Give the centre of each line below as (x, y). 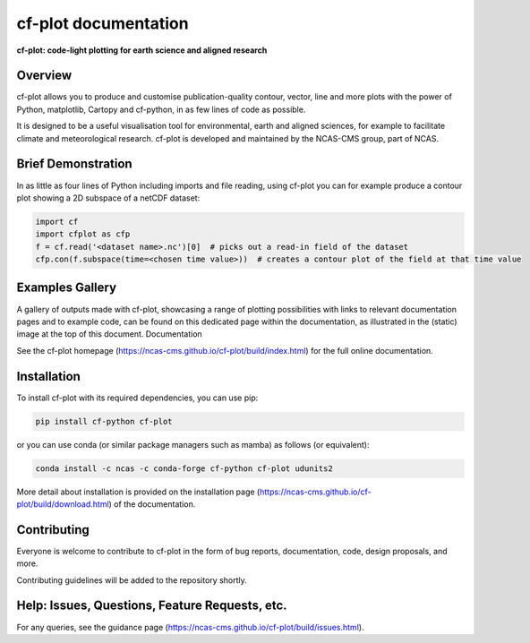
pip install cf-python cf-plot (104, 421)
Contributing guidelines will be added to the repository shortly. (132, 580)
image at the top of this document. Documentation (110, 334)
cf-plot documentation (103, 23)
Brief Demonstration (75, 164)
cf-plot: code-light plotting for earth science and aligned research (142, 50)
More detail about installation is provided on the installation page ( (138, 492)
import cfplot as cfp (83, 234)
